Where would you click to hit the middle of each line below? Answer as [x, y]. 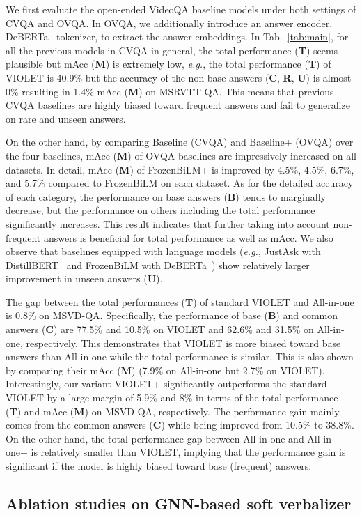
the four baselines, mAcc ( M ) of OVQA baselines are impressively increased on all [181, 155]
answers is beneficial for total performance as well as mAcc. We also [188, 237]
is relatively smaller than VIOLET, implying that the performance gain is [188, 452]
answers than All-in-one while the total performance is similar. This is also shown [180, 356]
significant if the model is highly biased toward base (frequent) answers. [159, 466]
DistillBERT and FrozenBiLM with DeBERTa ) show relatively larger [158, 264]
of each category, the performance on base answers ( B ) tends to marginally [166, 196]
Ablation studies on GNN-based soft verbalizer [179, 503]
